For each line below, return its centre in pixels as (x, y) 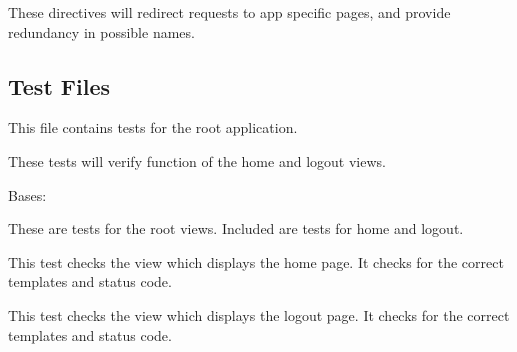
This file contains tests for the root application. (153, 127)
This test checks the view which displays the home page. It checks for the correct (256, 261)
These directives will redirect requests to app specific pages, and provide (229, 12)
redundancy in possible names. (101, 31)
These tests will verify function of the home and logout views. (197, 160)
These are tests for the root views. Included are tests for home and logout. (236, 228)
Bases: (27, 194)
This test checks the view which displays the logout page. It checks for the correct (259, 314)
